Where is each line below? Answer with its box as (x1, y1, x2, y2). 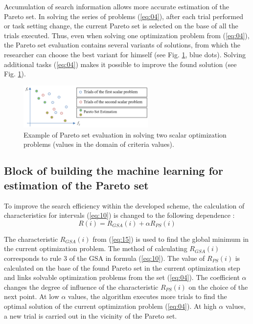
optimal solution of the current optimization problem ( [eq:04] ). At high (4, 301, 217, 311)
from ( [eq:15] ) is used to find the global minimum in (92, 233, 249, 244)
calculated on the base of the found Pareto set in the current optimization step (4, 262, 240, 273)
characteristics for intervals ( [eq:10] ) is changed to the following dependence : (4, 210, 235, 220)
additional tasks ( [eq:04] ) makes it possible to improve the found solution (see (4, 59, 237, 69)
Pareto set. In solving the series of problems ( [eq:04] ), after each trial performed (4, 11, 243, 21)
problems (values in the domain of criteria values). (23, 139, 174, 149)
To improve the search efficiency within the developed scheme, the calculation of (4, 200, 245, 210)
